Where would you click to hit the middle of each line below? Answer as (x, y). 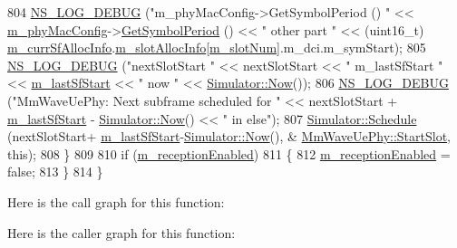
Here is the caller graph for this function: (122, 232)
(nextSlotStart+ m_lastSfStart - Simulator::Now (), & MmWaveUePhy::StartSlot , (229, 136)
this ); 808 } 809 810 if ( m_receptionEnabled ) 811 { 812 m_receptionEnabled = (229, 153)
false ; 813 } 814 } (55, 172)
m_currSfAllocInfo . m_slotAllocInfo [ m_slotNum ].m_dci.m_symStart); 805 (217, 48)
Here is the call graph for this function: (116, 201)
